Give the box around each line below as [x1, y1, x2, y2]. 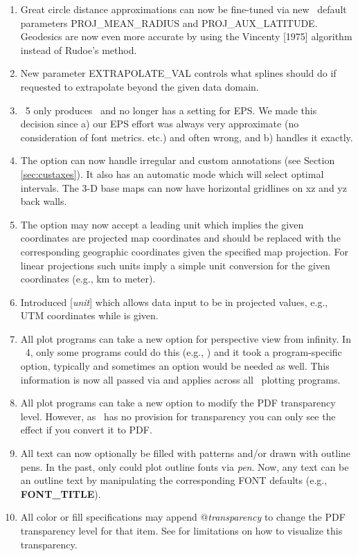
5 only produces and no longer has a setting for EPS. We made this [25, 102, 317, 117]
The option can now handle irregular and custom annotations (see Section [20, 153, 335, 168]
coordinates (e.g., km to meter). [20, 271, 156, 286]
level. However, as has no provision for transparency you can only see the [20, 409, 336, 423]
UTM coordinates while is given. [20, 308, 159, 323]
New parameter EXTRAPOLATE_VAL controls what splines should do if [20, 66, 337, 80]
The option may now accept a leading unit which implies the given [20, 217, 304, 231]
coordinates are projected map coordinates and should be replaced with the [20, 231, 341, 245]
